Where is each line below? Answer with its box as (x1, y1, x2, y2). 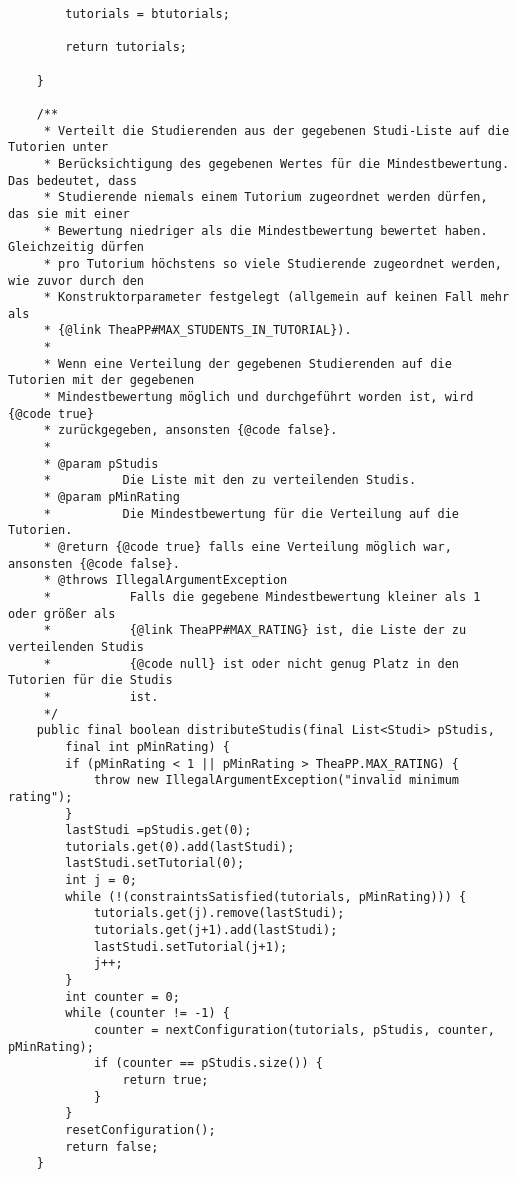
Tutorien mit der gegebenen (8, 373, 195, 388)
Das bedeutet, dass (8, 173, 137, 188)
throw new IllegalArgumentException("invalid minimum (93, 773, 460, 788)
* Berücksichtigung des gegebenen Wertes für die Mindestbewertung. (43, 156, 510, 171)
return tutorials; (65, 40, 187, 55)
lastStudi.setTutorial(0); (65, 856, 245, 871)
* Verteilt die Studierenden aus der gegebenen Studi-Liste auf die (43, 123, 510, 138)
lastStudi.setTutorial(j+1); (93, 939, 288, 954)
